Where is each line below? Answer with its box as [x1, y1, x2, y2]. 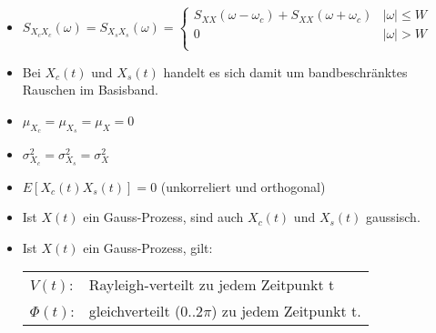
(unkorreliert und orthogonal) [160, 177, 326, 196]
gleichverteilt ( [88, 300, 181, 322]
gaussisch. [366, 207, 421, 227]
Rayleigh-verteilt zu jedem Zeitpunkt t [88, 274, 335, 296]
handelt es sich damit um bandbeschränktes [163, 62, 408, 81]
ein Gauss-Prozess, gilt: [83, 237, 213, 257]
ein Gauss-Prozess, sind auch [83, 207, 244, 227]
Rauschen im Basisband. [22, 80, 158, 99]
